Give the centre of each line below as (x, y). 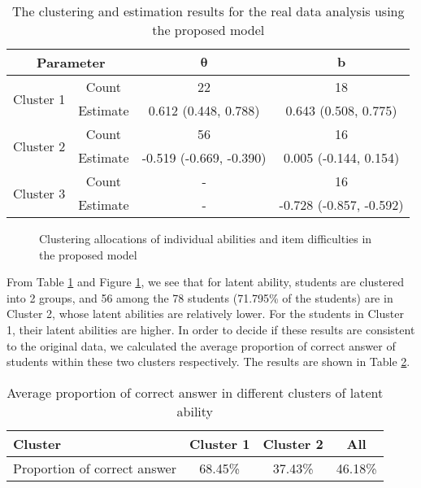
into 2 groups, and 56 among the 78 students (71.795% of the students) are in (200, 297)
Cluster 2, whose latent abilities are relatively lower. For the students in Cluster (205, 314)
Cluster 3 (39, 193)
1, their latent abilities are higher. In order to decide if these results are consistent (211, 329)
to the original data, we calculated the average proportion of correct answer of (201, 345)
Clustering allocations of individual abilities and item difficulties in (206, 238)
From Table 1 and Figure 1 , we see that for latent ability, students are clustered (205, 282)
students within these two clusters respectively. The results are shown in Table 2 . (208, 362)
